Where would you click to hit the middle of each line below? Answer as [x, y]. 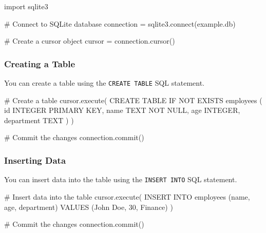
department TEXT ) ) [39, 120]
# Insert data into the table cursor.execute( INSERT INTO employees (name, [127, 196]
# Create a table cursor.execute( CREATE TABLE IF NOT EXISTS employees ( [133, 100]
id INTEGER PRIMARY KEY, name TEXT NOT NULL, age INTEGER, [122, 110]
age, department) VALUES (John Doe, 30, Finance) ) [89, 207]
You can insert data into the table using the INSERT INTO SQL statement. [121, 179]
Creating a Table [40, 63]
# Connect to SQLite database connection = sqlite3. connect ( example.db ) [120, 23]
